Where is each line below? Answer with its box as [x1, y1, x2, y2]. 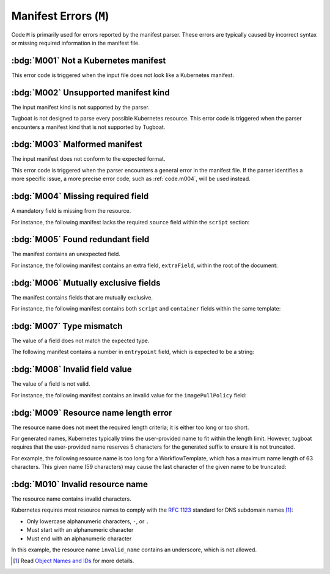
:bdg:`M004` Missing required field [11, 191, 149, 202]
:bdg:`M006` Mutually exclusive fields [11, 278, 161, 288]
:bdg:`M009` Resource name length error [11, 407, 172, 418]
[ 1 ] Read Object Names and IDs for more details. [13, 557, 134, 565]
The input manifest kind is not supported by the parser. [11, 103, 150, 111]
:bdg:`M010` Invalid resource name [11, 479, 148, 489]
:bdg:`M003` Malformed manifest [11, 139, 143, 150]
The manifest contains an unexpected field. [11, 251, 120, 258]
